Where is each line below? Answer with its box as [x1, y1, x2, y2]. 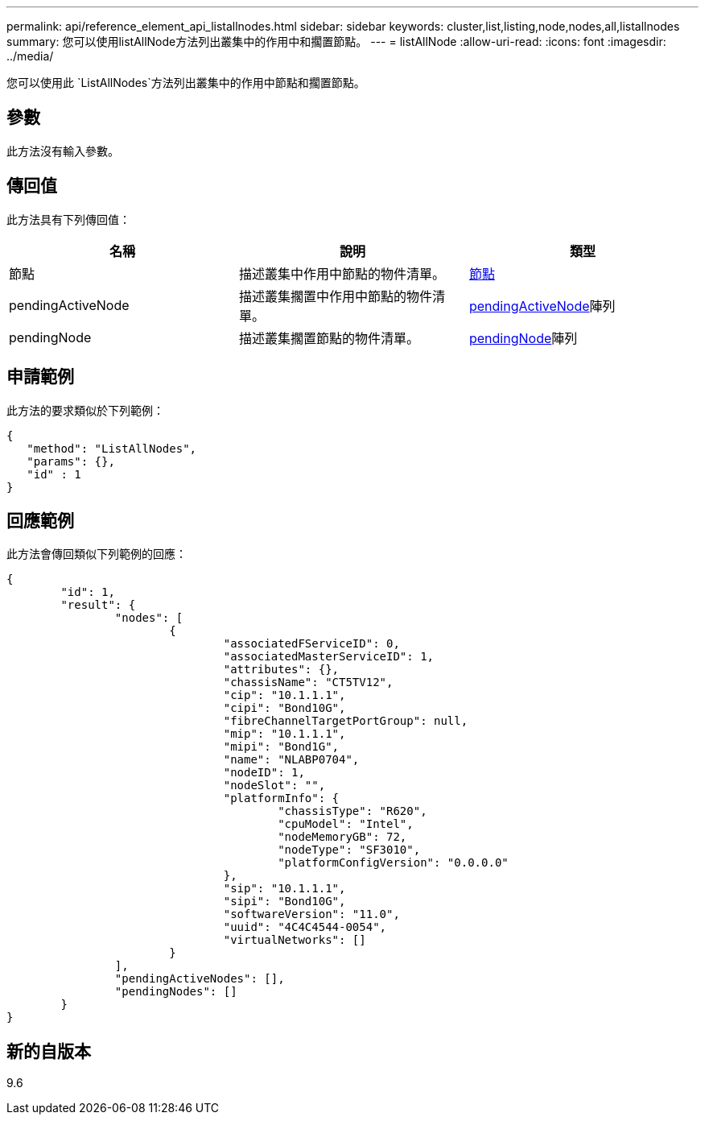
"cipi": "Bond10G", [223, 701, 346, 715]
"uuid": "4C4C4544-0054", [223, 920, 387, 934]
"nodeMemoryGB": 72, [278, 830, 407, 844]
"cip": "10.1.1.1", [223, 689, 346, 702]
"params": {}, [27, 454, 115, 468]
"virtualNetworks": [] [223, 933, 366, 947]
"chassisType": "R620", [278, 805, 427, 818]
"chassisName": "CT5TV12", [223, 676, 394, 689]
